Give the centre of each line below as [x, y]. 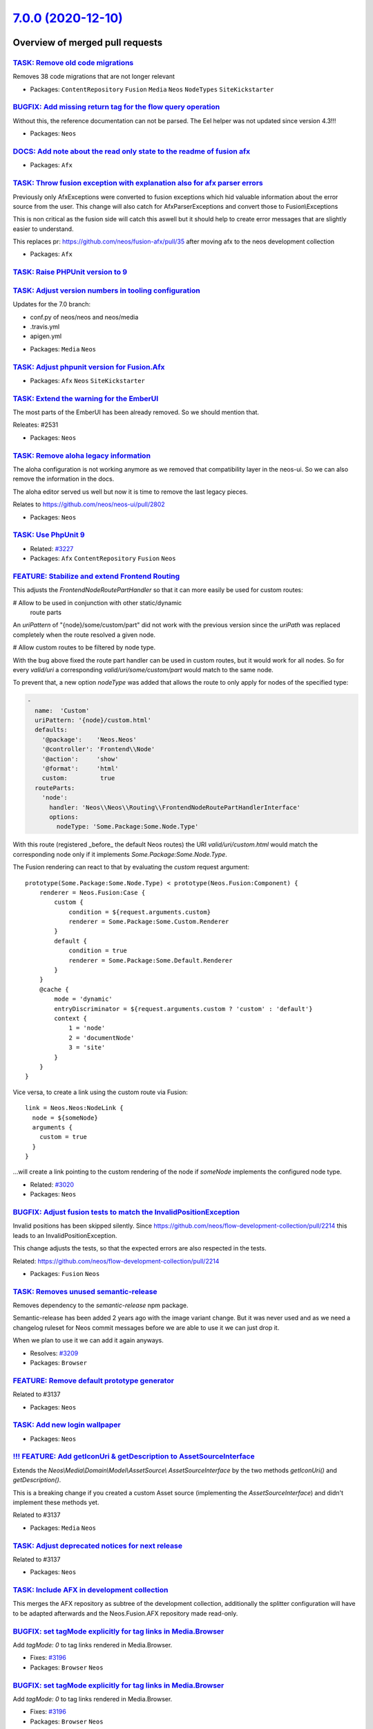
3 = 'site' [87, 1047]
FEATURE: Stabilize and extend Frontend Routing [96, 576]
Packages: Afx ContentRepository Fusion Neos [103, 558]
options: [64, 817]
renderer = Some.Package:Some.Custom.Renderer [149, 922]
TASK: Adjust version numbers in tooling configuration [106, 290]
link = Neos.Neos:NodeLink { [74, 1108]
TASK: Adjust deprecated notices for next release [98, 1546]
